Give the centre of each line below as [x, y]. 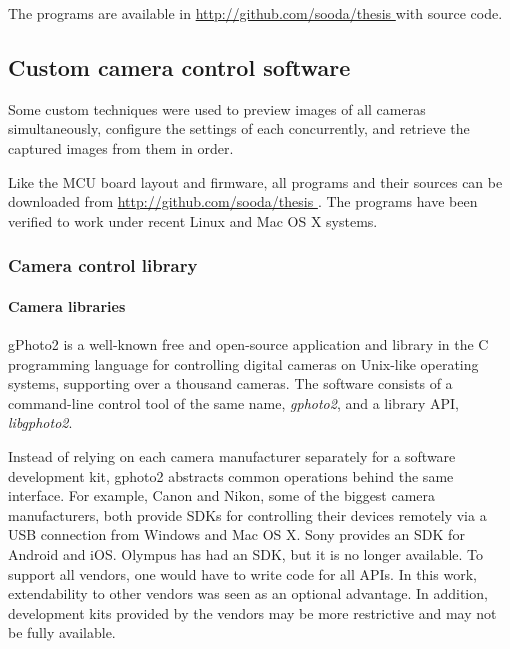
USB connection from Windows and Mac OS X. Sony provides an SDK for [236, 534]
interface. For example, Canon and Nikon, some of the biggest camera [222, 495]
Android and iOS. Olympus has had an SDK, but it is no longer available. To [246, 553]
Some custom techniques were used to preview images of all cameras [217, 108]
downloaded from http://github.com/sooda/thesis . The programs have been [243, 201]
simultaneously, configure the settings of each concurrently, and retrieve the [239, 128]
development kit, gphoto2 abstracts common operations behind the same [231, 475]
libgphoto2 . [40, 422]
